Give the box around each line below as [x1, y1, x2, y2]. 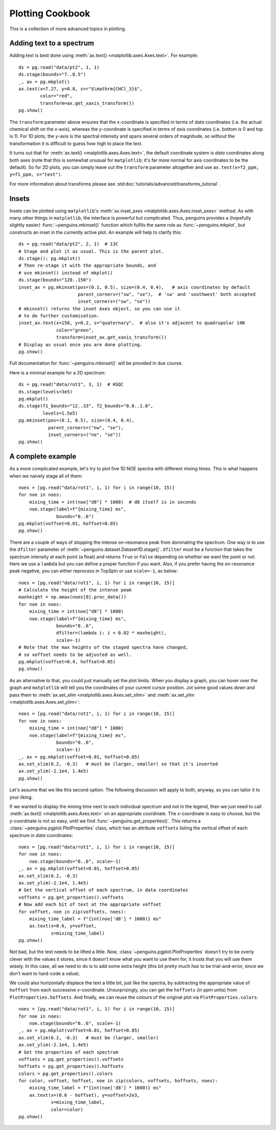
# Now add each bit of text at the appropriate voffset [18, 902, 162, 907]
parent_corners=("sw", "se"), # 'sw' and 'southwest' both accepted [77, 291, 256, 297]
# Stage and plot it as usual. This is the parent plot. [18, 248, 165, 254]
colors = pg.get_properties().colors [18, 1070, 113, 1077]
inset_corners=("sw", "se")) [77, 299, 151, 305]
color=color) [51, 1106, 84, 1113]
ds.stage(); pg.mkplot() [18, 255, 81, 261]
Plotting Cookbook [9, 8, 90, 19]
